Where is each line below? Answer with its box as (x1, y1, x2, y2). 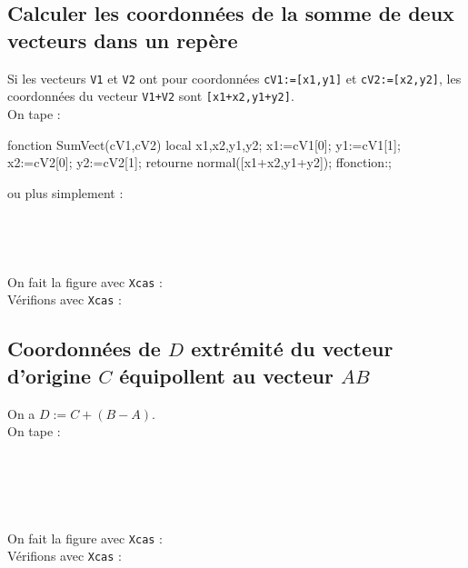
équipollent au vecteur (119, 361, 334, 389)
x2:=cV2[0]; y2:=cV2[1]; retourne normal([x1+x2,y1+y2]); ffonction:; (7, 153, 392, 172)
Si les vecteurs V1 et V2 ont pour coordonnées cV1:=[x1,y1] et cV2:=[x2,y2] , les (7, 68, 462, 87)
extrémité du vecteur (191, 334, 393, 363)
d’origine (7, 361, 92, 389)
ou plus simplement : (7, 183, 124, 202)
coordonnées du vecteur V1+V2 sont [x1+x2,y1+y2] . (7, 86, 294, 105)
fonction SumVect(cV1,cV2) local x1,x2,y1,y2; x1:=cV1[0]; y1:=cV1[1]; (7, 135, 401, 154)
